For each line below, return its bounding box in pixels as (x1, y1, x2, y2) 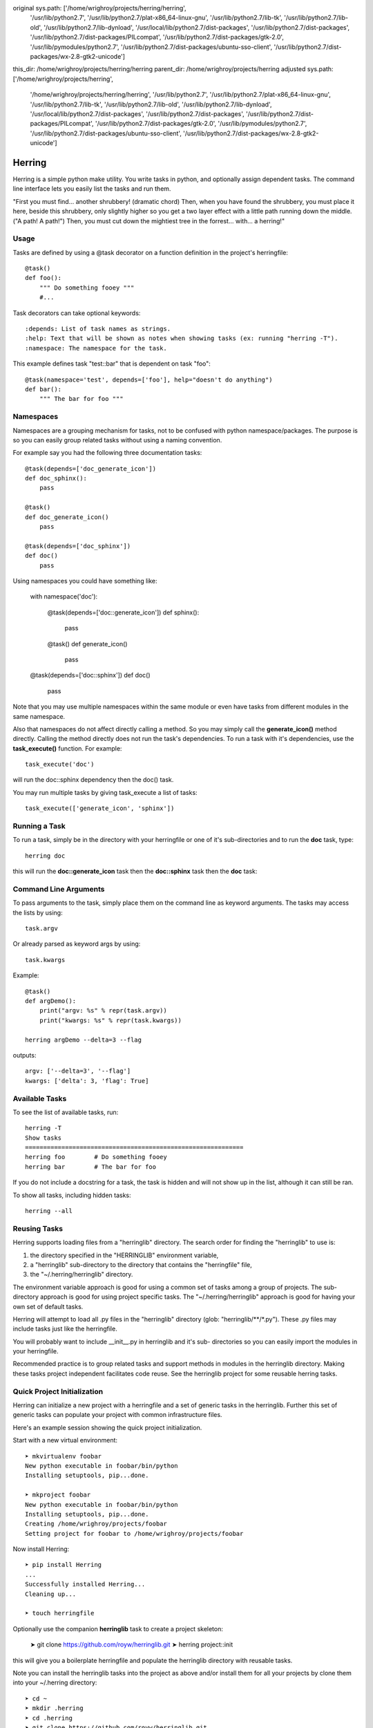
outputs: (12, 1051, 37, 1059)
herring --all (25, 1207, 73, 1215)
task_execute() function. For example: (12, 744, 122, 753)
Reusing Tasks (12, 1223, 64, 1233)
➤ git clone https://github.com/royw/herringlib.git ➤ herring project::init (30, 1640, 233, 1649)
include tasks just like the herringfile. (12, 1324, 117, 1333)
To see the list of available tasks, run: (12, 1108, 119, 1116)
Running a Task (12, 821, 66, 831)
